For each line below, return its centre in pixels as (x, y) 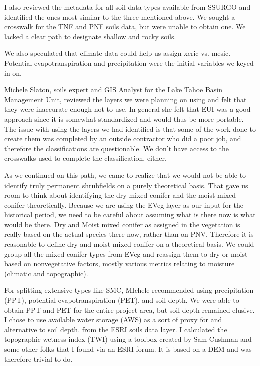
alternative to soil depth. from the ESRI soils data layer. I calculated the (116, 329)
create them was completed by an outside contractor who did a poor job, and (123, 139)
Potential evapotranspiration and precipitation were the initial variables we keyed (129, 62)
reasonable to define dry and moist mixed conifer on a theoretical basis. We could (129, 244)
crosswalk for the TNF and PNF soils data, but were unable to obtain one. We (125, 26)
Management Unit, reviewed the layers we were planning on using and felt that (125, 99)
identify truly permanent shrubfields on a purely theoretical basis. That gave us (126, 185)
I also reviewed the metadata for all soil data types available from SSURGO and (127, 7)
